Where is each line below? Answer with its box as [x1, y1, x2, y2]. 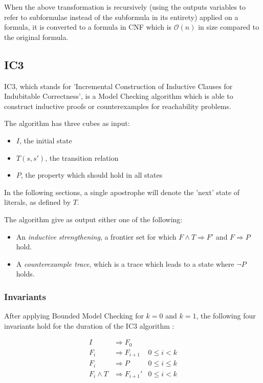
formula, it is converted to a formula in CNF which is [4, 22, 172, 32]
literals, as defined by [4, 197, 71, 207]
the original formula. [4, 31, 69, 42]
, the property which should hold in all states [20, 169, 163, 180]
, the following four [196, 310, 256, 321]
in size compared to [198, 22, 259, 32]
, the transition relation [45, 152, 119, 163]
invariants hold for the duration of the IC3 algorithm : [4, 320, 174, 331]
